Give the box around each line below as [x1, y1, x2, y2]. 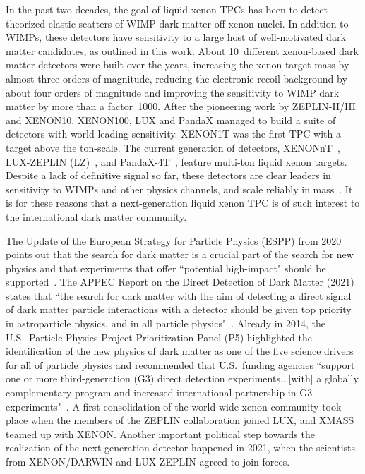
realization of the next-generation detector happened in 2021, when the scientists [6, 440, 356, 455]
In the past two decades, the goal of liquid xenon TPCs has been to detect [6, 2, 328, 16]
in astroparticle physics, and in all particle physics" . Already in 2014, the [6, 316, 326, 331]
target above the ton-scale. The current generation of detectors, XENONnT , [6, 140, 340, 154]
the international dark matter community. [6, 209, 187, 224]
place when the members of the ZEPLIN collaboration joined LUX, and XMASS [6, 413, 354, 427]
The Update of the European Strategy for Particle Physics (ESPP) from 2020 [6, 233, 342, 248]
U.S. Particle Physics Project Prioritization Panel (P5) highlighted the [6, 329, 312, 344]
